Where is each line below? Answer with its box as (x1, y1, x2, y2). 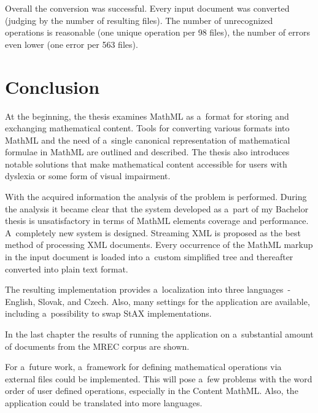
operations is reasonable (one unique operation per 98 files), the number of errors (5, 26, 310, 39)
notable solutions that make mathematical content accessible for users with (5, 157, 287, 170)
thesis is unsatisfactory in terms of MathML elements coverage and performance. (5, 214, 309, 227)
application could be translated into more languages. (5, 396, 203, 409)
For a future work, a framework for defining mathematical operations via (5, 360, 282, 373)
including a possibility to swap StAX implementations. (5, 307, 212, 320)
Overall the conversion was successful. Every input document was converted (5, 2, 290, 14)
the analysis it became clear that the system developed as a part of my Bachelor (5, 202, 309, 215)
